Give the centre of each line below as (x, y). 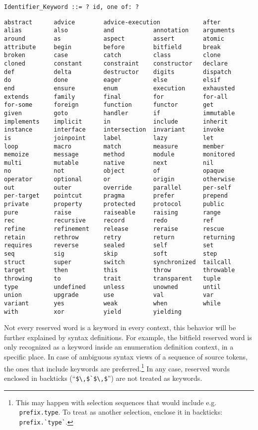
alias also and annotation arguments (120, 31)
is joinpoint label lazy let (109, 138)
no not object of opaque (114, 171)
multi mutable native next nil (109, 163)
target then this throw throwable (120, 270)
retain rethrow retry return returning (120, 237)
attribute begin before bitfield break (112, 47)
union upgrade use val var (109, 295)
